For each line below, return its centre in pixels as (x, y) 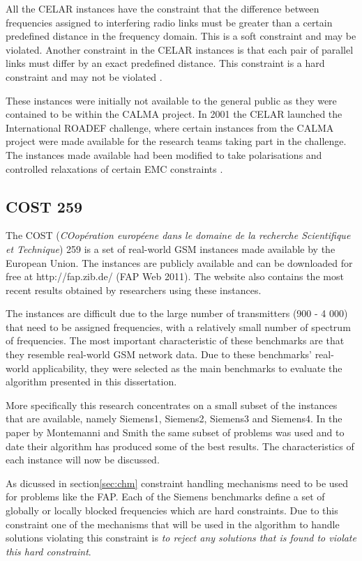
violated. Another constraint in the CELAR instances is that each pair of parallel (180, 49)
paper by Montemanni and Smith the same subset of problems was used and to (175, 432)
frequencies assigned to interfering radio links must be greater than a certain (169, 22)
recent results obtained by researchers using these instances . (134, 290)
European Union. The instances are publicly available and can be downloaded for (179, 262)
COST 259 (44, 206)
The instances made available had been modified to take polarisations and (164, 154)
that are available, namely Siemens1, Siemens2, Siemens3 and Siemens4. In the (174, 418)
